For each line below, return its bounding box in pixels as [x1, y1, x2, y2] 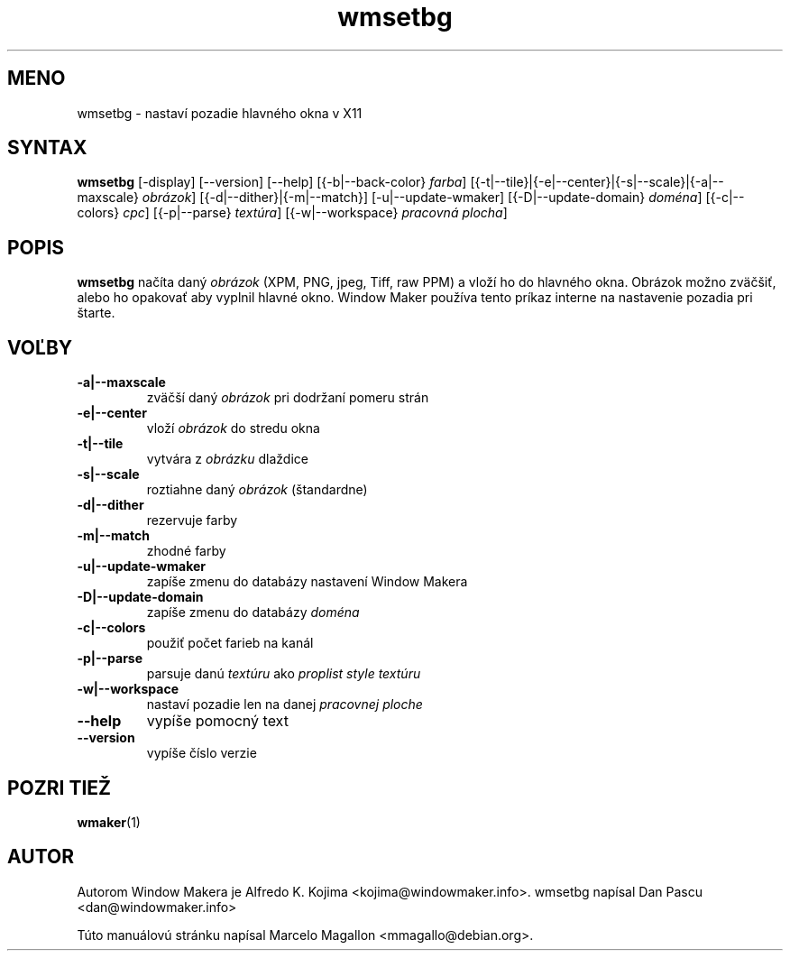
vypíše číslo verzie [146, 745, 257, 761]
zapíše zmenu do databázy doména [146, 604, 360, 621]
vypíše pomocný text [146, 712, 289, 731]
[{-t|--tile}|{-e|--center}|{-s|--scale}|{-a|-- [470, 174, 724, 190]
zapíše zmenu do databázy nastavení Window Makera [146, 574, 468, 590]
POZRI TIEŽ [7, 776, 112, 799]
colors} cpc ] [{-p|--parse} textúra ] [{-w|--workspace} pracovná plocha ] [77, 205, 508, 221]
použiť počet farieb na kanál [146, 635, 314, 651]
